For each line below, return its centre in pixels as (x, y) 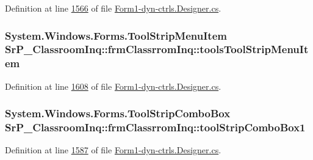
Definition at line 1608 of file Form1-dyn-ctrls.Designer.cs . (113, 86)
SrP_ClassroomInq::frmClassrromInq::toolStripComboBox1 (155, 127)
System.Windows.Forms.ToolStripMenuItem (116, 35)
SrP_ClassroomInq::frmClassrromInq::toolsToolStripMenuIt (157, 49)
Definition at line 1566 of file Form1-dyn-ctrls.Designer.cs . (113, 8)
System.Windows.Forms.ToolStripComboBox (118, 113)
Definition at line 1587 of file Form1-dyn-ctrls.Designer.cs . (113, 150)
